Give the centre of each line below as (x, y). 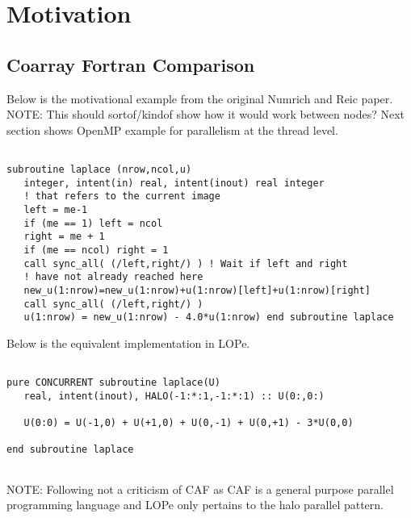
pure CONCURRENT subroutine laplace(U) (113, 383)
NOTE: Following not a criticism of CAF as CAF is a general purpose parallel (200, 489)
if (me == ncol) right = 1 (96, 250)
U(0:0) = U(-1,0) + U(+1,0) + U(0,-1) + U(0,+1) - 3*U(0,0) (189, 423)
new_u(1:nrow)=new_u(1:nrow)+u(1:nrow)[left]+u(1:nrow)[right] (197, 290)
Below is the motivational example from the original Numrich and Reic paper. (200, 98)
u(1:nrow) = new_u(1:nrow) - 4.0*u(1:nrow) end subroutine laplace (209, 317)
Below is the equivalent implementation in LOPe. (128, 343)
